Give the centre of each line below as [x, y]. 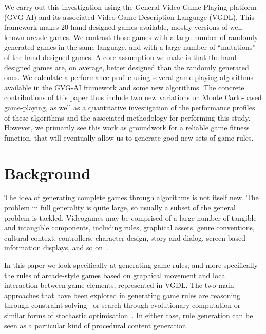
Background [47, 173]
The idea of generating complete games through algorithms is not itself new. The [131, 197]
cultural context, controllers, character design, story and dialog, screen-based [125, 237]
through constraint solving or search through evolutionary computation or [122, 305]
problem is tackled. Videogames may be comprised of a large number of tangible [130, 217]
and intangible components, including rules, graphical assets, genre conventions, [129, 228]
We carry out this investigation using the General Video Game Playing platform [130, 7]
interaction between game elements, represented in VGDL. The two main [119, 285]
